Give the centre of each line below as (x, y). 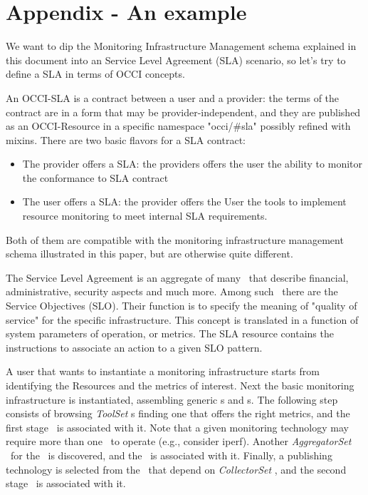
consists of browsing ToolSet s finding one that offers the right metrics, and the (178, 413)
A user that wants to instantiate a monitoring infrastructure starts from (163, 371)
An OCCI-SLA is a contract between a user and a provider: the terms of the (173, 97)
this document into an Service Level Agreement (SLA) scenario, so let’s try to (176, 60)
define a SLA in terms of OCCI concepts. (95, 74)
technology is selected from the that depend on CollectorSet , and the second (176, 469)
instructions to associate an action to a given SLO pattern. (134, 347)
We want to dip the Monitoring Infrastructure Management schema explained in (181, 46)
